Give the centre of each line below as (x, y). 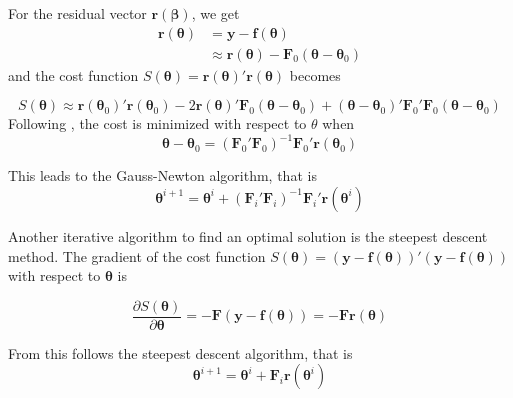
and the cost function (73, 74)
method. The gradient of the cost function (137, 255)
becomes (315, 74)
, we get (215, 13)
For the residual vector (77, 13)
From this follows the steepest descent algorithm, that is (180, 352)
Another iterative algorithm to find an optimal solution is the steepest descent (248, 235)
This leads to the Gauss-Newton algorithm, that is (162, 175)
